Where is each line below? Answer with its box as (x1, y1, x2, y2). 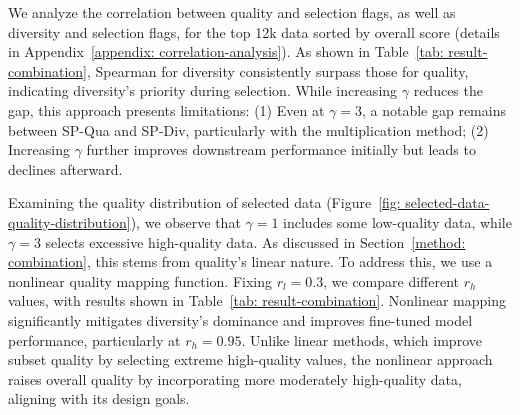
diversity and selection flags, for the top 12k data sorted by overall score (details (8, 21, 500, 42)
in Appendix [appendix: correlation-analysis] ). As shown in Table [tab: (8, 41, 444, 62)
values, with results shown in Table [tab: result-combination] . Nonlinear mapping (8, 290, 506, 311)
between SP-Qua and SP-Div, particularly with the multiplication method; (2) (8, 119, 489, 140)
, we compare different (323, 270, 460, 291)
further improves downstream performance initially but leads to (86, 139, 476, 160)
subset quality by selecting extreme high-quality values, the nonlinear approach (8, 349, 493, 370)
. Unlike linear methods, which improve (241, 329, 482, 350)
